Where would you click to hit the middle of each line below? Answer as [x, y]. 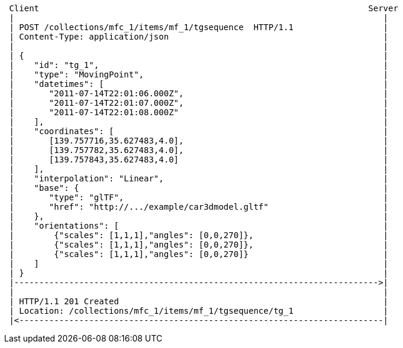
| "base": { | [199, 188]
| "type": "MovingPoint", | [199, 74]
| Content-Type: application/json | [199, 37]
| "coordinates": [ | [199, 131]
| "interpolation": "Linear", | [199, 178]
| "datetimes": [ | [199, 84]
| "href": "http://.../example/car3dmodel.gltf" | [199, 207]
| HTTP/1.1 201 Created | [199, 301]
